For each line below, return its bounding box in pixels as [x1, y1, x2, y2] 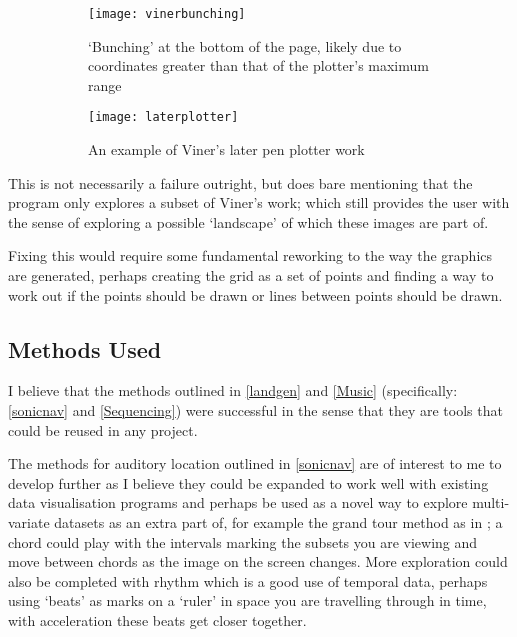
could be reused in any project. [8, 419, 198, 440]
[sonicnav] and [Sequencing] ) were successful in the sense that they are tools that [8, 400, 503, 421]
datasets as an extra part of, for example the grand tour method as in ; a [54, 512, 503, 533]
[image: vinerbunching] [88, 7, 246, 21]
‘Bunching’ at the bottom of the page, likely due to [88, 35, 402, 56]
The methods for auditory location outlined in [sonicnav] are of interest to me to [8, 453, 502, 474]
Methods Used [8, 333, 162, 364]
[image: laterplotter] [88, 110, 239, 125]
